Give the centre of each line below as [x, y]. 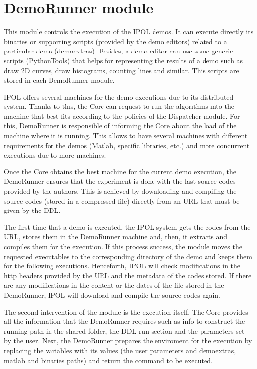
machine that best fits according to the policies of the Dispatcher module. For [122, 116]
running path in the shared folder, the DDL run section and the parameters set [124, 331]
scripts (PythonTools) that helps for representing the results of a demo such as [124, 60]
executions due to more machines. [55, 155]
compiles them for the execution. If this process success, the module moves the [123, 246]
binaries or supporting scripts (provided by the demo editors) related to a [116, 41]
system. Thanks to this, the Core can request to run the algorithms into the [119, 106]
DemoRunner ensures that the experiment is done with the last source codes [120, 181]
